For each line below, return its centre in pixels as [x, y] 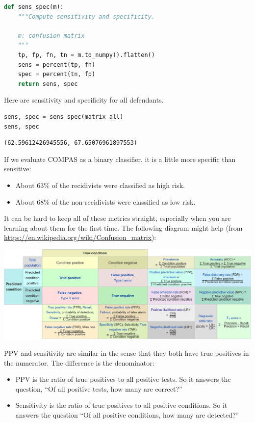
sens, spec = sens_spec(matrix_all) [64, 117]
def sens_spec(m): [34, 7]
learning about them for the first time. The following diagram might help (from [123, 227]
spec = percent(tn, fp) [57, 74]
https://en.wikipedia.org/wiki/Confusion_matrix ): [80, 237]
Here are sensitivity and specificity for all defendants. [84, 100]
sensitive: [18, 169]
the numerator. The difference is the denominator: [79, 362]
